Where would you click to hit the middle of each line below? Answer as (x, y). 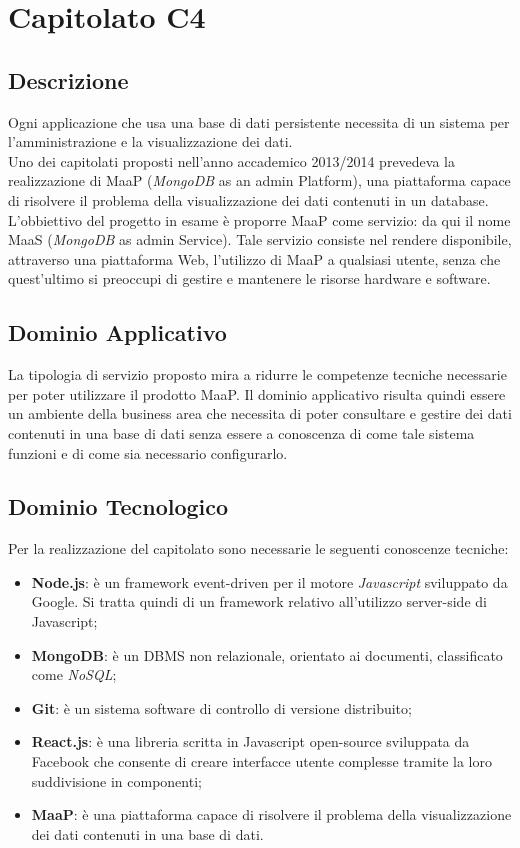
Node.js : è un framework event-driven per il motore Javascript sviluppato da (269, 581)
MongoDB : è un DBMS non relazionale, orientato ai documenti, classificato (267, 654)
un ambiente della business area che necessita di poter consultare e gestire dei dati (260, 413)
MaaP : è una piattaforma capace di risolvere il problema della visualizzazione (271, 814)
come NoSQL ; (74, 674)
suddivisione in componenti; (116, 780)
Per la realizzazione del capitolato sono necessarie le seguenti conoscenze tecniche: (258, 548)
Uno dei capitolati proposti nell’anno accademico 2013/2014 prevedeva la (231, 160)
